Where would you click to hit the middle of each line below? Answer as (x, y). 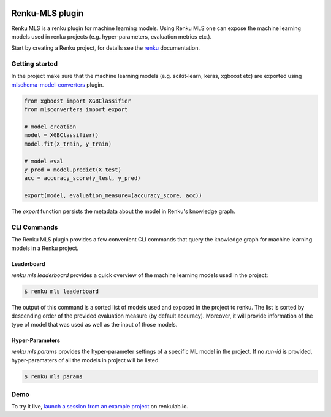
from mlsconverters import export (76, 110)
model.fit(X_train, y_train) (68, 144)
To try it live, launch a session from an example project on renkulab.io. (100, 407)
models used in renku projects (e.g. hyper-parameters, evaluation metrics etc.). (112, 36)
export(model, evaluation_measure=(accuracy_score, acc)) (113, 196)
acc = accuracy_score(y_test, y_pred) (82, 178)
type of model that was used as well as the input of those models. (94, 324)
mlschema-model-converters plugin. (58, 84)
